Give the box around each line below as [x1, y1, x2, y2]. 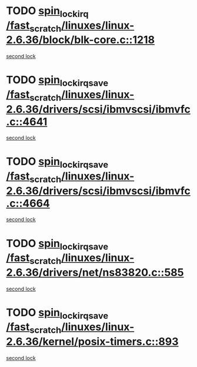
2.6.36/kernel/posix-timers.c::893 [6, 335, 179, 348]
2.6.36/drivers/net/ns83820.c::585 [6, 266, 184, 279]
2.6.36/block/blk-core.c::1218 [6, 34, 155, 46]
